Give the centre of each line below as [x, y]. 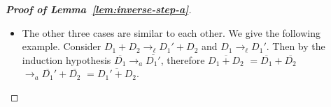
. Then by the [296, 46]
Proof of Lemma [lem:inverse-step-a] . [99, 9]
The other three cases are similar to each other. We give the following [171, 32]
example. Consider [62, 46]
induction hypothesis [66, 59]
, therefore [183, 59]
